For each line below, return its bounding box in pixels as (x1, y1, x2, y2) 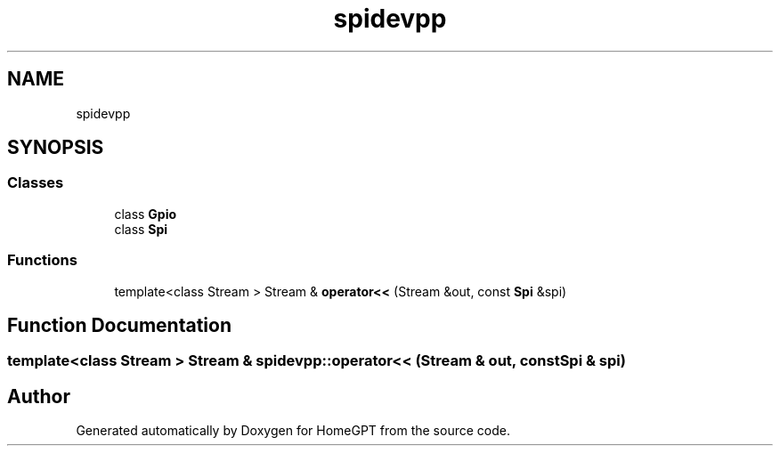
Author (7, 384, 70, 408)
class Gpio (114, 206, 177, 222)
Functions (7, 251, 77, 270)
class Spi (114, 221, 168, 237)
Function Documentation (7, 313, 232, 336)
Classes (7, 174, 64, 192)
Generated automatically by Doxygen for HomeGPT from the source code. (76, 423, 510, 439)
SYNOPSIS (7, 136, 104, 159)
